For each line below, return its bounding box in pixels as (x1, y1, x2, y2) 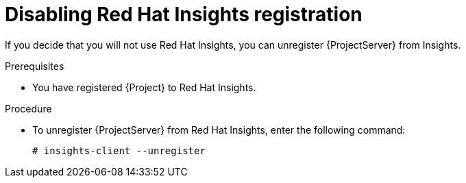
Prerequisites (5, 60, 64, 72)
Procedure (5, 102, 52, 114)
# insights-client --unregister (32, 145, 206, 156)
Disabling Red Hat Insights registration (5, 3, 363, 26)
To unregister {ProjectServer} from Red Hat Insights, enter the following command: (32, 123, 406, 136)
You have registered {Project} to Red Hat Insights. (32, 81, 256, 93)
